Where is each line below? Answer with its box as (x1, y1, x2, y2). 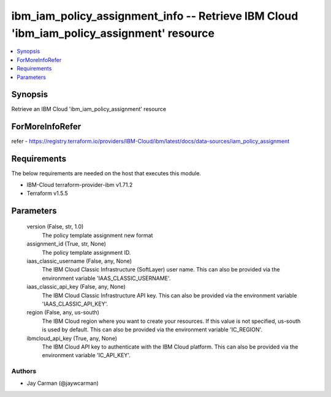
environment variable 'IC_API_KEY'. (42, 352, 131, 359)
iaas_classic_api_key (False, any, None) (26, 283, 126, 290)
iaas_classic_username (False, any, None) (26, 257, 132, 265)
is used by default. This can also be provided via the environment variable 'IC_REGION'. (42, 326, 263, 333)
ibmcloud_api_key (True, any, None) (26, 335, 118, 342)
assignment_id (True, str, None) (26, 240, 107, 248)
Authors (11, 367, 37, 376)
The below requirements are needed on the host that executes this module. (11, 170, 202, 177)
